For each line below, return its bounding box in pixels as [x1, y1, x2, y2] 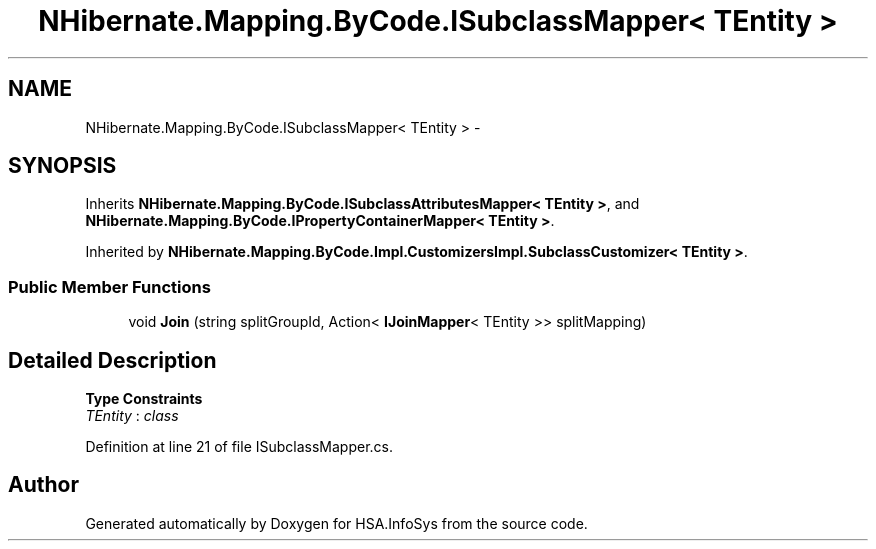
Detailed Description [8, 347, 217, 373]
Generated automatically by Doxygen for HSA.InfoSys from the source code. [85, 514, 588, 532]
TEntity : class [85, 407, 179, 425]
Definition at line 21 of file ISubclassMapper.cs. [85, 438, 394, 456]
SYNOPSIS [8, 153, 117, 179]
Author [8, 472, 79, 498]
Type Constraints [85, 390, 203, 408]
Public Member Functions [8, 276, 211, 297]
